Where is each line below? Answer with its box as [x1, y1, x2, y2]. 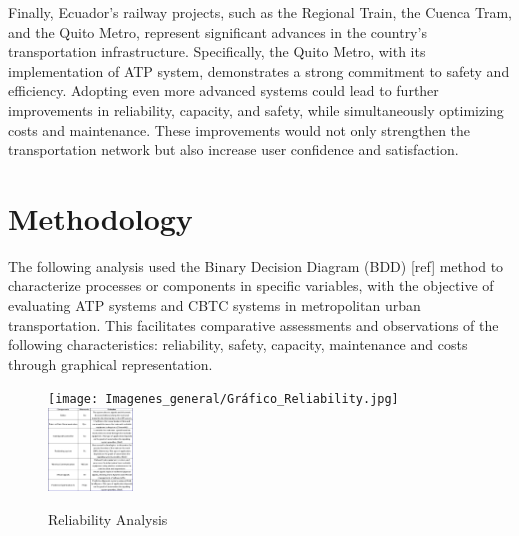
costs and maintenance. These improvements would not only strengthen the [8, 119, 471, 140]
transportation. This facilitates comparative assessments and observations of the [8, 314, 499, 335]
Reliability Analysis [48, 508, 168, 529]
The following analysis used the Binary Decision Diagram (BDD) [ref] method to [8, 255, 504, 276]
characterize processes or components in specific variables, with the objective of [8, 275, 494, 296]
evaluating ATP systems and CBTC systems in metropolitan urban [8, 295, 421, 316]
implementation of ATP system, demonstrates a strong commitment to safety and [8, 60, 510, 81]
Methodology [8, 197, 193, 238]
